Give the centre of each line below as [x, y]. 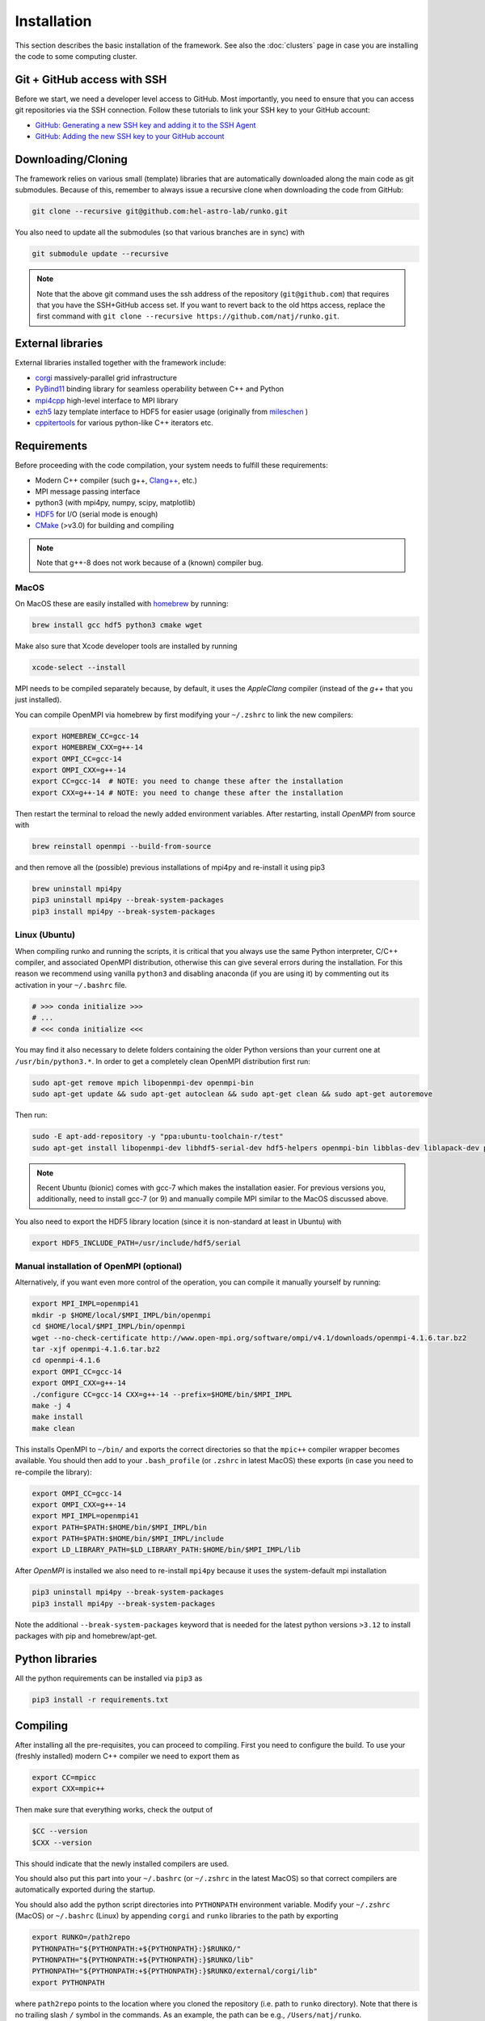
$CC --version [60, 1831]
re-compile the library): [53, 1472]
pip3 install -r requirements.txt [100, 1700]
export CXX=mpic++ [68, 1789]
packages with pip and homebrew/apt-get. [86, 1636]
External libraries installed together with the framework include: [120, 363]
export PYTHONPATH [68, 1982]
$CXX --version [62, 1842]
